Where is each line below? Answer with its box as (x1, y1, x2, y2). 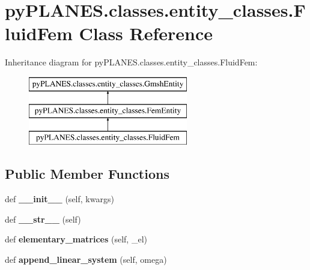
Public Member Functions (5, 164, 169, 183)
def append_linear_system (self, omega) (5, 253, 167, 265)
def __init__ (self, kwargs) (5, 193, 114, 205)
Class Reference (79, 21, 213, 46)
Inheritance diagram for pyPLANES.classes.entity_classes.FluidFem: (5, 56, 258, 68)
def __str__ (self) (5, 212, 81, 225)
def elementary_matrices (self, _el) (5, 233, 147, 245)
